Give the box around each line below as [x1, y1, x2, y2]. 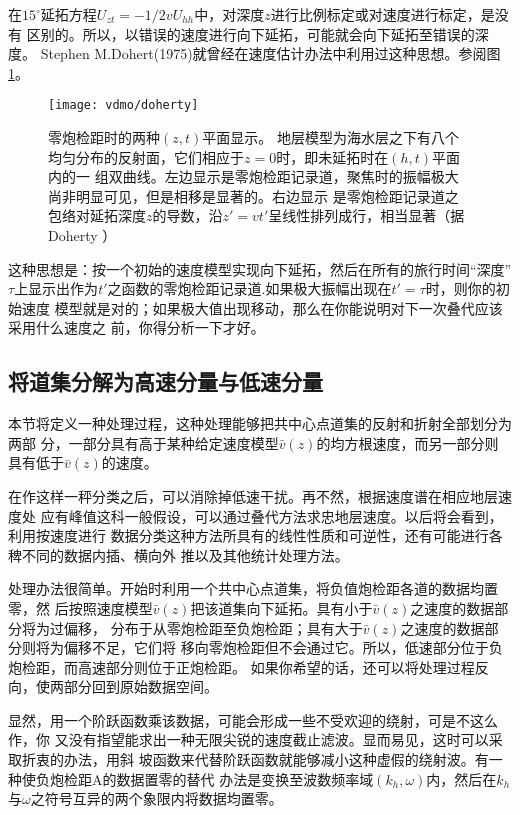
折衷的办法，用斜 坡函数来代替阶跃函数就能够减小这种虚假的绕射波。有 [21, 749, 489, 770]
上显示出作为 [14, 278, 99, 299]
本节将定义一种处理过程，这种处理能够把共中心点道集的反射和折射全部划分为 [8, 413, 512, 434]
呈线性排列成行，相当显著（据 [268, 205, 465, 226]
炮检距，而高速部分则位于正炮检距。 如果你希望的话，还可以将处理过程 [8, 656, 475, 677]
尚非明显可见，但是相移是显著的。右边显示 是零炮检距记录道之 [48, 185, 459, 206]
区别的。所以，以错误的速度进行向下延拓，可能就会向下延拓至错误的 [26, 23, 475, 44]
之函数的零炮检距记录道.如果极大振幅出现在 [107, 278, 392, 299]
